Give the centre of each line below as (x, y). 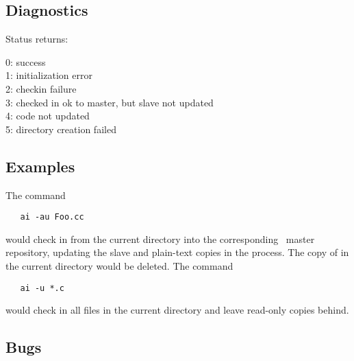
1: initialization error (49, 75)
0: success (26, 61)
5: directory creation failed (61, 129)
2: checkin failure (41, 88)
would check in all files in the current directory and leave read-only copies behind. (177, 310)
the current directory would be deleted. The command (119, 266)
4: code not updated (48, 116)
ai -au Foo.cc (52, 217)
